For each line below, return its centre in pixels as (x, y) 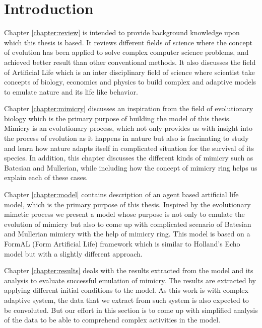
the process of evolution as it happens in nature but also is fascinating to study (126, 138)
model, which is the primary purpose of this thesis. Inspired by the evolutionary (127, 204)
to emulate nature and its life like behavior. (71, 91)
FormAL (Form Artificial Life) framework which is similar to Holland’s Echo (122, 243)
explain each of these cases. (46, 177)
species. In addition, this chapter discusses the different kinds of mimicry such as (129, 158)
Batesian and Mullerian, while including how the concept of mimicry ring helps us (131, 167)
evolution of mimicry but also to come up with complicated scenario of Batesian (128, 224)
